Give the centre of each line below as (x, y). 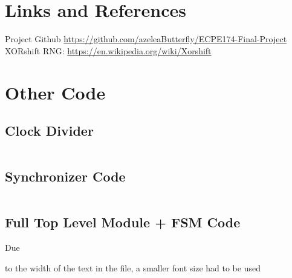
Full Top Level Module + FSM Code (123, 222)
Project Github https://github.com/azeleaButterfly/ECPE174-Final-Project (146, 39)
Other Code (55, 92)
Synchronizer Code (65, 176)
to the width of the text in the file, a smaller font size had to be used (133, 267)
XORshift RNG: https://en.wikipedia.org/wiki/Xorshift (108, 50)
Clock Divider (49, 131)
